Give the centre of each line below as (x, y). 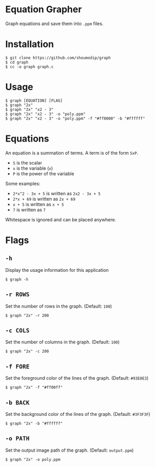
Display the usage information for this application (57, 270)
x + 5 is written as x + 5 (38, 204)
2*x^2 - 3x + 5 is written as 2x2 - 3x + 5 (57, 193)
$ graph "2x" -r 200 (27, 315)
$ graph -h (17, 279)
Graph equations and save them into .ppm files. (54, 24)
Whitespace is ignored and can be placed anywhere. (61, 219)
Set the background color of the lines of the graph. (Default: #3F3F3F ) (78, 414)
